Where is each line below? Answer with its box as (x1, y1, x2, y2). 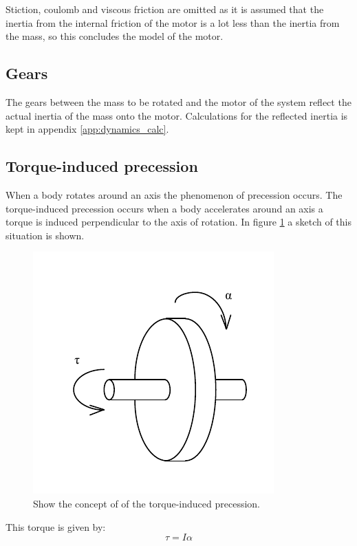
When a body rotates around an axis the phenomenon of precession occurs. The (6, 187, 343, 201)
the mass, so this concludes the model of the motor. (6, 29, 224, 43)
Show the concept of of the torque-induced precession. (33, 496, 261, 510)
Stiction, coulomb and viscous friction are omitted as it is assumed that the (6, 2, 324, 16)
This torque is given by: (6, 519, 106, 534)
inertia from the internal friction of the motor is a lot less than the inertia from (6, 15, 340, 30)
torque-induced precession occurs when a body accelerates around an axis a (6, 201, 323, 215)
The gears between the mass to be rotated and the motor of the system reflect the (6, 94, 351, 109)
